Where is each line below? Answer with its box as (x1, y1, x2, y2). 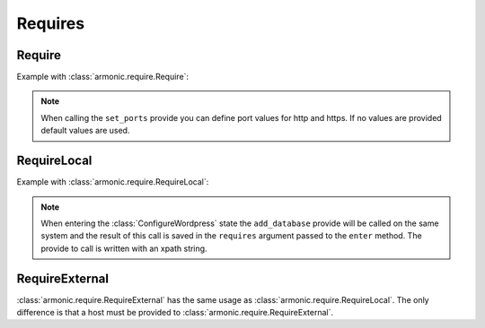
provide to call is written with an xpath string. (40, 243, 207, 254)
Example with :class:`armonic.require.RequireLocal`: (16, 177, 209, 187)
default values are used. (40, 125, 130, 136)
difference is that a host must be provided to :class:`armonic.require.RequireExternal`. (16, 307, 334, 317)
